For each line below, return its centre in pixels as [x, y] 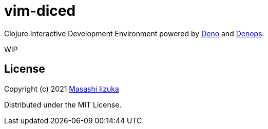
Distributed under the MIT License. [63, 104]
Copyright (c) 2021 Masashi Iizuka [62, 89]
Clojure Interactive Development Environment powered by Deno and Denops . [134, 33]
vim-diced [40, 11]
